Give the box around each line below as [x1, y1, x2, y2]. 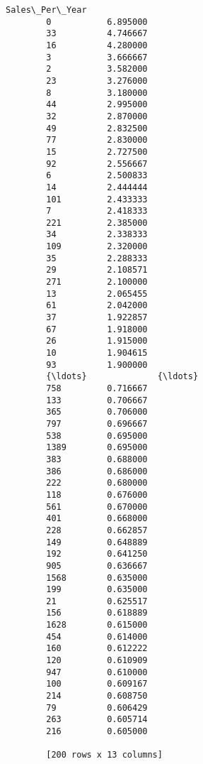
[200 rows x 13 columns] [46, 750, 163, 760]
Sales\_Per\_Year [6, 5, 87, 15]
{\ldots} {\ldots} [46, 371, 199, 382]
